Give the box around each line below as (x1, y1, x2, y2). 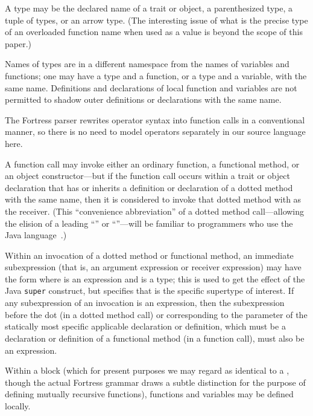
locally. (5, 399, 31, 412)
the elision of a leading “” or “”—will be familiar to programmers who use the (5, 216, 293, 229)
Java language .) (5, 229, 67, 241)
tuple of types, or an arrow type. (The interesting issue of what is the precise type (5, 13, 308, 26)
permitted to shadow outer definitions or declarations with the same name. (5, 93, 282, 106)
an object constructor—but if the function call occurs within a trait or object (5, 169, 290, 182)
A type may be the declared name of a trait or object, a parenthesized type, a (5, 2, 292, 14)
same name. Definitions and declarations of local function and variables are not (5, 81, 297, 94)
